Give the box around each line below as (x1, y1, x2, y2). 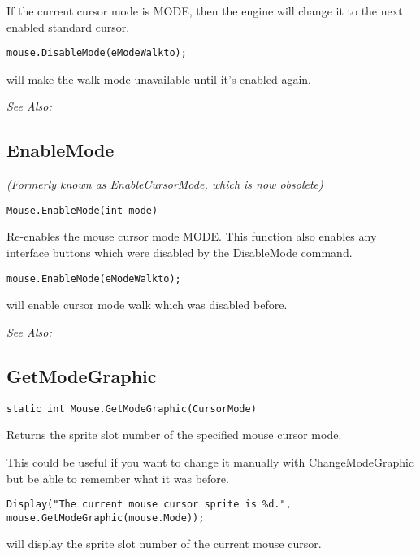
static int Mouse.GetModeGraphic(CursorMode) (6, 403, 257, 415)
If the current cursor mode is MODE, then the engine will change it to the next (6, 2, 403, 19)
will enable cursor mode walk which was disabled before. (6, 296, 288, 313)
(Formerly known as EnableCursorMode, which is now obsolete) (6, 176, 323, 193)
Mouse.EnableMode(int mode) (6, 204, 158, 216)
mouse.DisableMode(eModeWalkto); (6, 47, 187, 59)
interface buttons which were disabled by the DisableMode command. (6, 244, 353, 261)
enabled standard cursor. (6, 18, 130, 35)
